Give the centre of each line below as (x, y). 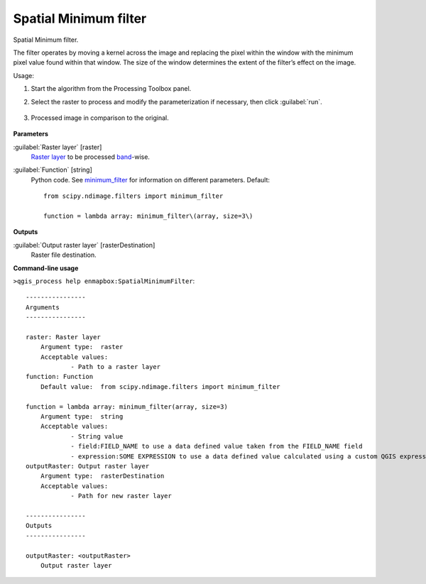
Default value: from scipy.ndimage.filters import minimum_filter (160, 386)
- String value (97, 436)
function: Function (60, 377)
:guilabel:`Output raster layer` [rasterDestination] (84, 245)
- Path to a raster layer (116, 367)
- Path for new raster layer (121, 496)
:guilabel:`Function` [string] (53, 170)
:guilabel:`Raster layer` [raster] (58, 147)
